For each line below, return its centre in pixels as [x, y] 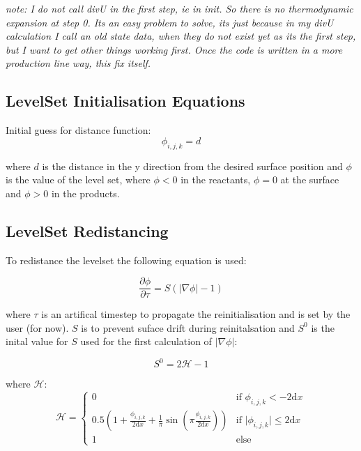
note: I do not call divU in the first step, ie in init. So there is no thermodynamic [179, 8]
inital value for [37, 341]
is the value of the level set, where [78, 179]
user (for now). [37, 327]
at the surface [310, 179]
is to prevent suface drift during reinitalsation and [188, 327]
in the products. [85, 193]
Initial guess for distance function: [78, 130]
